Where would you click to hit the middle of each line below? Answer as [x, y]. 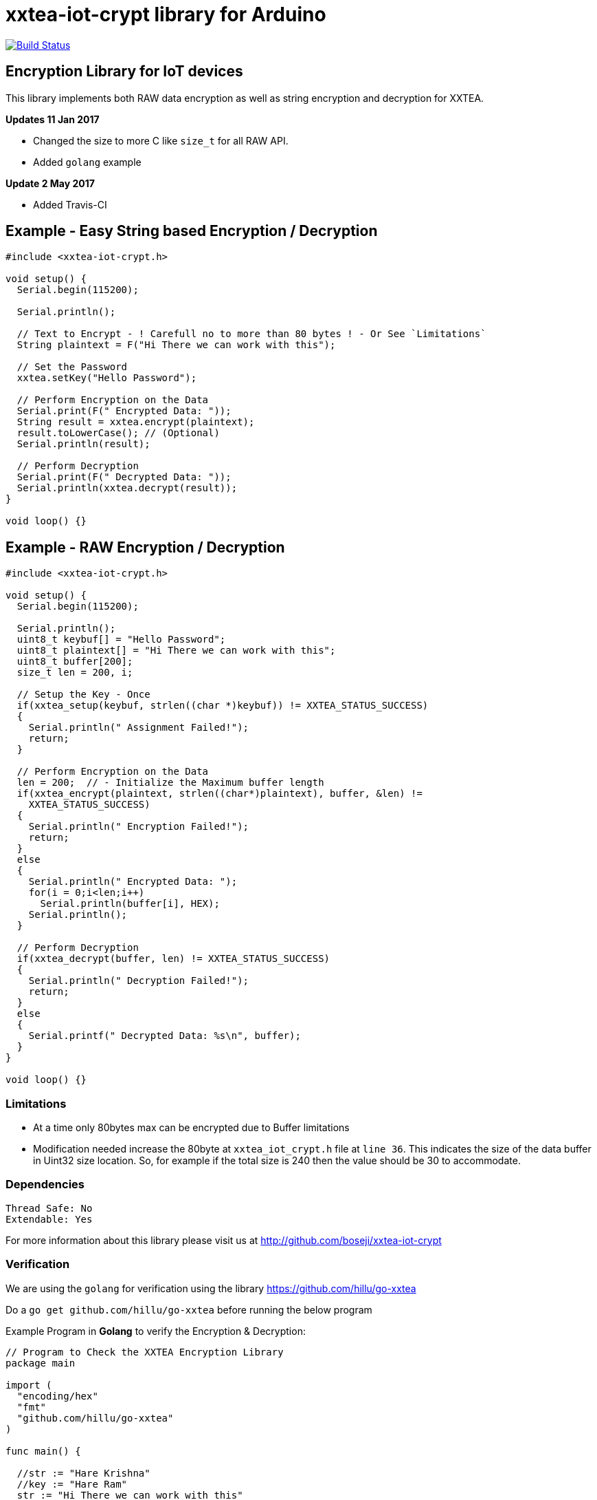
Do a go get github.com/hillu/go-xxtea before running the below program [189, 1309]
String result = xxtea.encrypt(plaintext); [136, 422]
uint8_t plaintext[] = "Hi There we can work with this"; [176, 651]
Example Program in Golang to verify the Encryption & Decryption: [156, 1331]
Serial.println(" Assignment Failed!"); [139, 728]
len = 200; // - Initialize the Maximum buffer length [170, 783]
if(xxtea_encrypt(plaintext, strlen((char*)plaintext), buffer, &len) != [219, 794]
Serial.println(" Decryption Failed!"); [139, 981]
